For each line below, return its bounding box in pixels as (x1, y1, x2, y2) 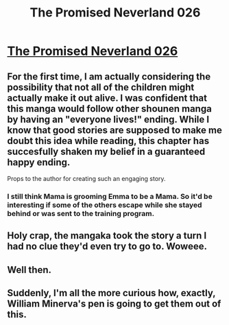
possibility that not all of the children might (7, 81, 195, 93)
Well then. (7, 264, 52, 276)
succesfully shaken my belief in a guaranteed (7, 145, 206, 157)
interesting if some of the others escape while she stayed (7, 200, 202, 210)
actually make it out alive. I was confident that (7, 92, 208, 104)
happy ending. (7, 156, 71, 168)
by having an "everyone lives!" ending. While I (7, 113, 210, 125)
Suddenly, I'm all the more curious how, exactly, (7, 287, 216, 299)
